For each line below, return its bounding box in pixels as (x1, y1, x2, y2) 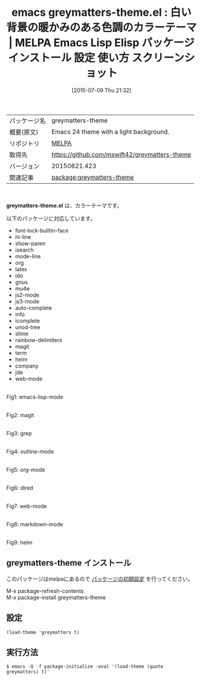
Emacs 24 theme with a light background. (51, 127, 170, 136)
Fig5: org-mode (6, 466, 45, 473)
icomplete (14, 317, 40, 324)
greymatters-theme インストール (6, 558, 132, 568)
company (14, 362, 39, 369)
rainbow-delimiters (14, 336, 62, 343)
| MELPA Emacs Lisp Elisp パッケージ (8, 36, 195, 50)
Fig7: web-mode (6, 502, 47, 509)
